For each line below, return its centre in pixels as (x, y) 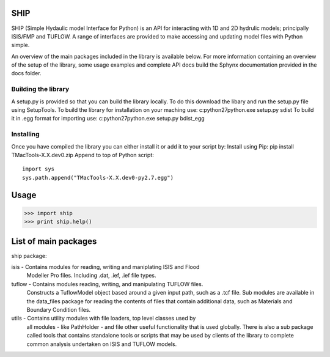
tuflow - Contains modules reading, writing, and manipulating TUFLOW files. (107, 284)
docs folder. (27, 73)
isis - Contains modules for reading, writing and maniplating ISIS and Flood (105, 267)
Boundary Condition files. (59, 309)
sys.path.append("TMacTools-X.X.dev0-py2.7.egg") (98, 178)
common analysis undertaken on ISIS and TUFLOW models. (102, 344)
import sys (38, 169)
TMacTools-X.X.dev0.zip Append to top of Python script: (82, 155)
